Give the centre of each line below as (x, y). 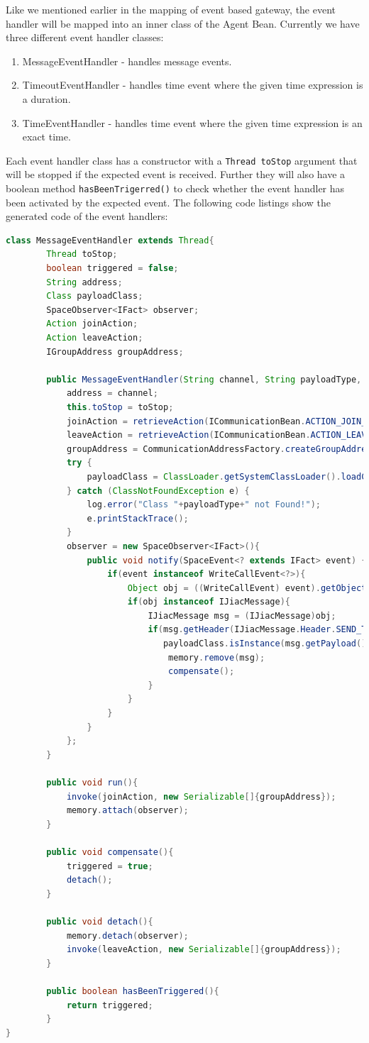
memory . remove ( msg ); (217, 657)
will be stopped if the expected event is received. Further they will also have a (176, 174)
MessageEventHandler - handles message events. (127, 61)
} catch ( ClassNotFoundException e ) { (158, 491)
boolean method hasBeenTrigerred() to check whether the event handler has (175, 188)
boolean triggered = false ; (112, 269)
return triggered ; (110, 1005)
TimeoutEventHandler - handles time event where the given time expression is (193, 85)
